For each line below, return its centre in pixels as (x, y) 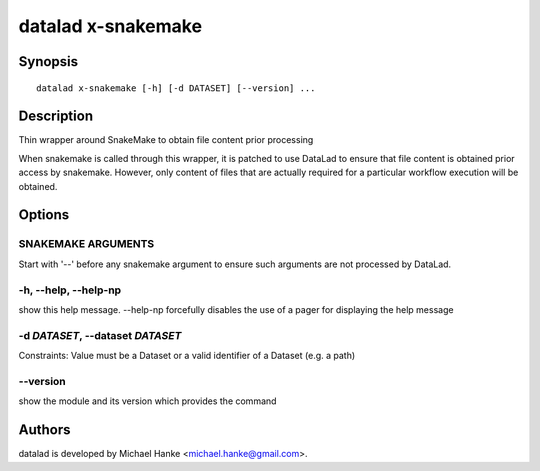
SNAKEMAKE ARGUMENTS (86, 244)
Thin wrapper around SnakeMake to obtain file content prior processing (166, 140)
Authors (44, 430)
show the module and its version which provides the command (147, 401)
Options (44, 215)
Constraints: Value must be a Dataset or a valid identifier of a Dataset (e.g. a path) (187, 356)
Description (56, 116)
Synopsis (48, 61)
